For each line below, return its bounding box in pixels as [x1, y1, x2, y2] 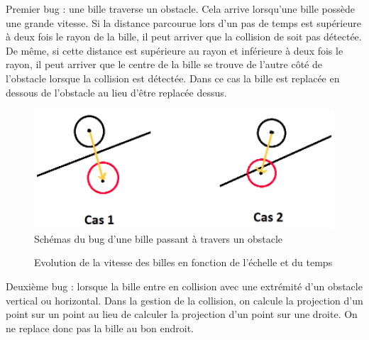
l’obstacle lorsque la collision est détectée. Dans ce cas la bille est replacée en [6, 70, 340, 85]
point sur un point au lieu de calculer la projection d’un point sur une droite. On [6, 307, 358, 322]
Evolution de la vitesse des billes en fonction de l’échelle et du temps [34, 255, 333, 270]
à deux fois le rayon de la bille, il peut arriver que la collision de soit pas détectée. [6, 29, 362, 44]
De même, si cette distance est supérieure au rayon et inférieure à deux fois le [6, 43, 343, 57]
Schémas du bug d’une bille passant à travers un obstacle [34, 231, 283, 246]
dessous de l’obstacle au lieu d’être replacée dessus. [6, 84, 227, 99]
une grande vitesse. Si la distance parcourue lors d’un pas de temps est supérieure [6, 15, 361, 30]
